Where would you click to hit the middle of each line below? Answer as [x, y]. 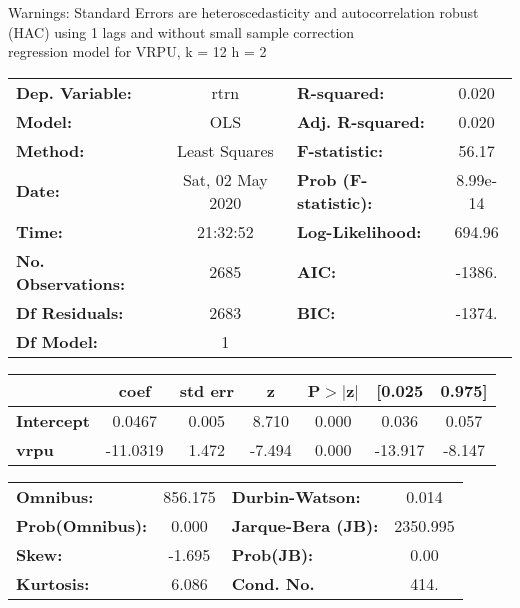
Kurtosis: [53, 583]
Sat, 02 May [225, 179]
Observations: [71, 283]
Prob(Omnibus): [82, 525]
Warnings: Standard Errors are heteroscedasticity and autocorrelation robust [243, 12]
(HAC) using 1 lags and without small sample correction [181, 31]
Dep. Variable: [74, 92]
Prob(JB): [272, 554]
